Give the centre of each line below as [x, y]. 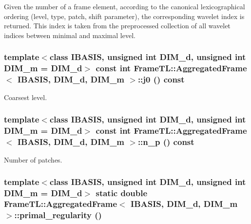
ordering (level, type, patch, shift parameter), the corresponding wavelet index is [124, 16]
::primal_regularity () [58, 215]
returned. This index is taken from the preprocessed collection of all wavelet [117, 26]
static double [122, 193]
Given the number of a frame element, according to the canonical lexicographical [125, 6]
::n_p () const [166, 141]
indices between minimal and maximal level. [70, 35]
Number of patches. [33, 160]
